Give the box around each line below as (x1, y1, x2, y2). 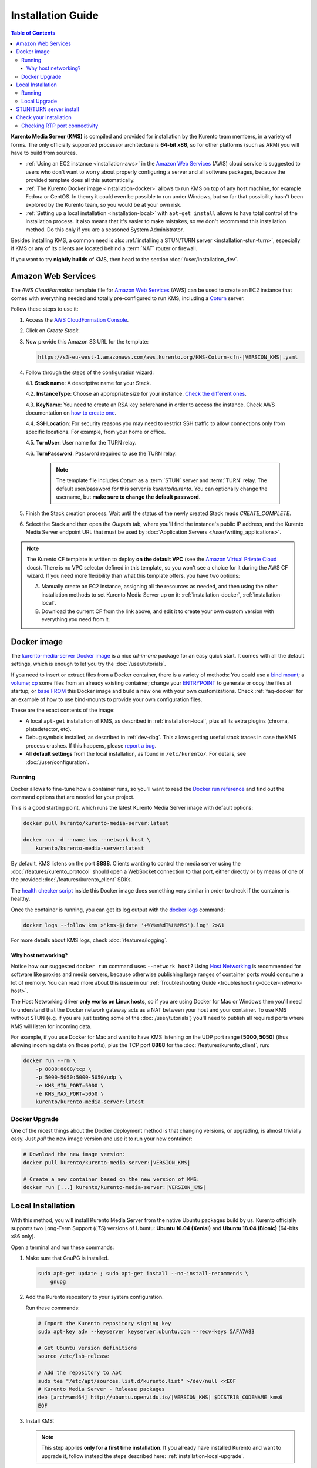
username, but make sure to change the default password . (56, 493, 201, 500)
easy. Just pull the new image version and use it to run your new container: (11, 1135, 193, 1142)
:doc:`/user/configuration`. (25, 758, 89, 766)
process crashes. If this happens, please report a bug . (25, 742, 157, 749)
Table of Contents (11, 29, 56, 36)
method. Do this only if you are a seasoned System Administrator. (25, 226, 184, 233)
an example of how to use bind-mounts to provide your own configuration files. (11, 696, 203, 703)
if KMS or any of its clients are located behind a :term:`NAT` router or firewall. (11, 245, 198, 252)
